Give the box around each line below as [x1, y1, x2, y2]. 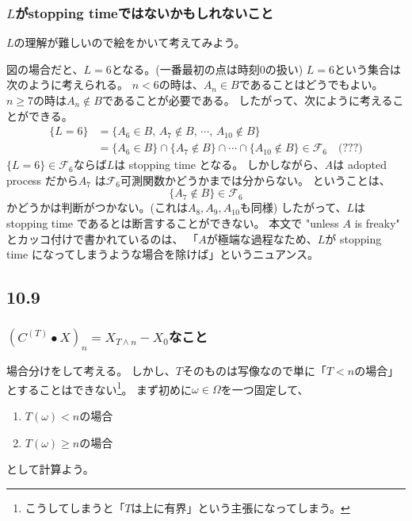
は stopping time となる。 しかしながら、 [114, 156, 325, 173]
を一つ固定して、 [220, 381, 309, 397]
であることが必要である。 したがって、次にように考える [101, 92, 393, 108]
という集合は [334, 60, 401, 77]
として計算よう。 [6, 461, 94, 477]
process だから [6, 171, 78, 188]
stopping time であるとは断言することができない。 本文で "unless [6, 215, 339, 232]
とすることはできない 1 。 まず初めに [6, 378, 193, 397]
